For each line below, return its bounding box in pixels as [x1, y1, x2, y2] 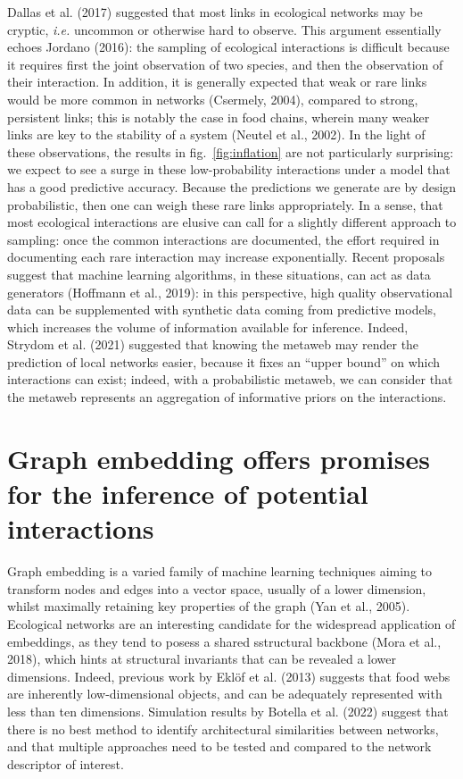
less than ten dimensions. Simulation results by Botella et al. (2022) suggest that [7, 701, 449, 720]
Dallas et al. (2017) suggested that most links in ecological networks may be [7, 3, 423, 21]
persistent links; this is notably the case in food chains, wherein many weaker [7, 107, 430, 126]
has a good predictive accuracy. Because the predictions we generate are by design [7, 177, 457, 196]
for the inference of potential [7, 475, 368, 512]
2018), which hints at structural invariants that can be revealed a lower [7, 649, 396, 668]
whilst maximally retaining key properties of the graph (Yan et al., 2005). [7, 597, 410, 616]
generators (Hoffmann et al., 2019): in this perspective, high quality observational [7, 282, 453, 301]
